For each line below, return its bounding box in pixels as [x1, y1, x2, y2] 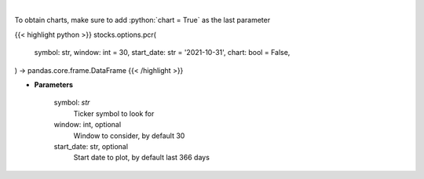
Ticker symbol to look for [73, 108, 155, 118]
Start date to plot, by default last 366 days [73, 153, 210, 163]
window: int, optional [53, 120, 122, 130]
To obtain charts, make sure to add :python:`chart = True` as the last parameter [14, 16, 271, 25]
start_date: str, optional [53, 141, 129, 151]
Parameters [34, 79, 74, 89]
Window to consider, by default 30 [73, 130, 185, 141]
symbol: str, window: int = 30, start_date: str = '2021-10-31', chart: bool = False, [34, 48, 291, 57]
